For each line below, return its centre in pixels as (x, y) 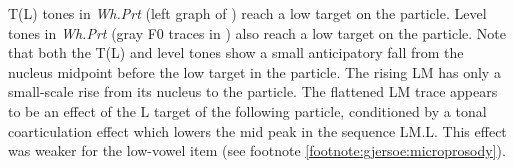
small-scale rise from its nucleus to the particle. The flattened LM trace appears (253, 91)
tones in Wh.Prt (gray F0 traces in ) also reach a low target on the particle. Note (257, 32)
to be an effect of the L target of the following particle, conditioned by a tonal (247, 110)
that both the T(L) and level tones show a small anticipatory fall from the (236, 52)
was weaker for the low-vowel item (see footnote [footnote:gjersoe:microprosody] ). (257, 150)
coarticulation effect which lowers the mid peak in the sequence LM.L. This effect (257, 130)
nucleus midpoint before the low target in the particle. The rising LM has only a (254, 71)
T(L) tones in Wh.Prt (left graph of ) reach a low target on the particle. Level (247, 13)
